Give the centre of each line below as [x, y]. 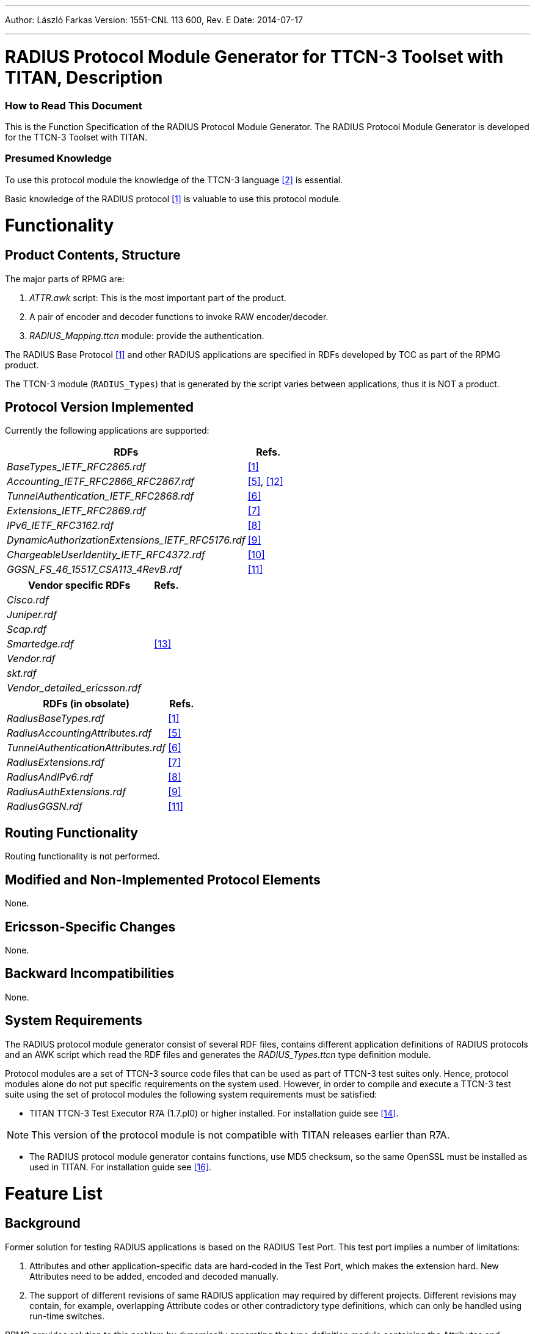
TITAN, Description [84, 77]
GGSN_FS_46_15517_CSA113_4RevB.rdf [95, 570]
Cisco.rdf [28, 600]
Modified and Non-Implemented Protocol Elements [163, 880]
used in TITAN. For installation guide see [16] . [121, 1167]
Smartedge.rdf [40, 644]
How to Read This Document [74, 105]
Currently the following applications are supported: [107, 431]
